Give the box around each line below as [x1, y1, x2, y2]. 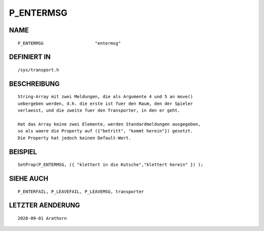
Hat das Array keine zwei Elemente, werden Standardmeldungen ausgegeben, [18, 121, 201, 127]
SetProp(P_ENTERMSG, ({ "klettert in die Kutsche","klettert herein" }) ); [18, 162, 203, 168]
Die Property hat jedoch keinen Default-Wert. [18, 135, 132, 141]
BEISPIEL [9, 148, 37, 156]
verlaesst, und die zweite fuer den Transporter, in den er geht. [18, 108, 180, 113]
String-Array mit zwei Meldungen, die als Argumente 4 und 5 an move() [18, 94, 193, 100]
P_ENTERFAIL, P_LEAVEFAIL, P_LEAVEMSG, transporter [18, 189, 144, 194]
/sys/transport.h [18, 67, 59, 73]
